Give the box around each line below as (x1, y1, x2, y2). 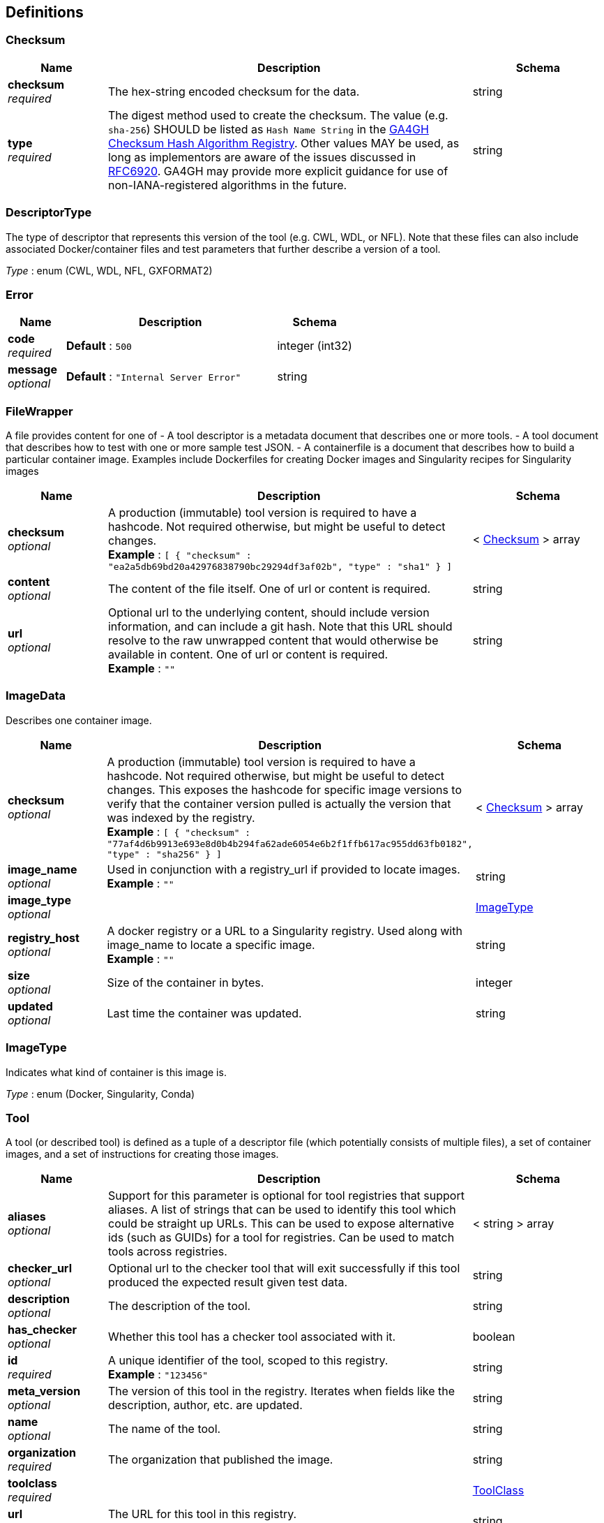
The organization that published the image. (107, 1452, 333, 1467)
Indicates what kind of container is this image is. (6, 1066, 227, 1078)
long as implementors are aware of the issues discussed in (107, 149, 416, 164)
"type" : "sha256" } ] (107, 848, 222, 860)
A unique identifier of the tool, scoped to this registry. (107, 1353, 388, 1368)
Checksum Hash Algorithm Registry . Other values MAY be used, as (107, 135, 460, 150)
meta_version (8, 1384, 81, 1399)
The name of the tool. (107, 1422, 221, 1436)
